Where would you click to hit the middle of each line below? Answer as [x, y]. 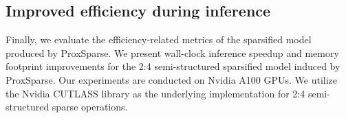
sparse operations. [90, 107]
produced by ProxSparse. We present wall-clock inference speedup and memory [172, 52]
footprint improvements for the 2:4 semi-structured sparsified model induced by [173, 66]
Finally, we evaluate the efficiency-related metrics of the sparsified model [159, 39]
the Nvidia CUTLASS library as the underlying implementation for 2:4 [155, 93]
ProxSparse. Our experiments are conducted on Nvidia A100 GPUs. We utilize [171, 79]
